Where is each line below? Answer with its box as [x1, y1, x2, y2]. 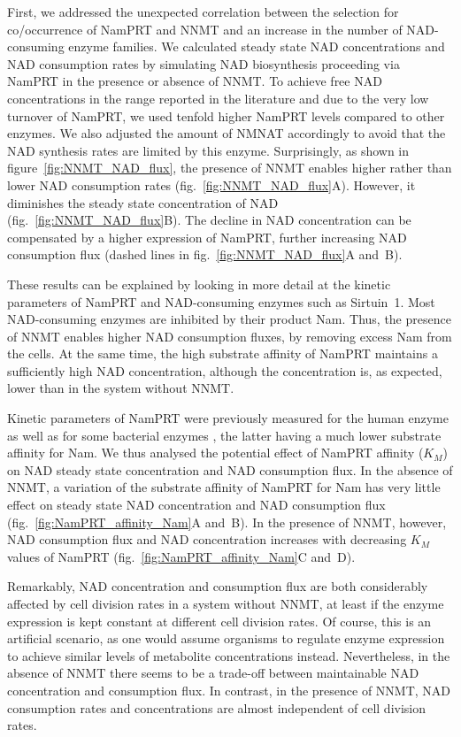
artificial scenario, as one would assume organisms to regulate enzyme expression [7, 629, 445, 648]
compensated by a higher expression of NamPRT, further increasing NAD [7, 227, 407, 246]
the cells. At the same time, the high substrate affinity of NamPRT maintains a [7, 344, 438, 363]
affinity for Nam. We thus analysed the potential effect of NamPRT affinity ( [7, 443, 424, 462]
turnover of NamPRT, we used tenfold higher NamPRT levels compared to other [7, 106, 445, 125]
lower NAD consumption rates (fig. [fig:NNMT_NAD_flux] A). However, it [7, 175, 416, 194]
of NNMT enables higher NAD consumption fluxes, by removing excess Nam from [7, 326, 452, 345]
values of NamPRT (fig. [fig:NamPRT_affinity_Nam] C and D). [7, 547, 356, 565]
